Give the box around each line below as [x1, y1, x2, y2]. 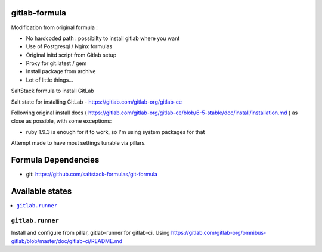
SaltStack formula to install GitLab [11, 87, 95, 95]
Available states [11, 186, 72, 196]
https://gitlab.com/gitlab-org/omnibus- [171, 229, 267, 237]
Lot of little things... [26, 76, 74, 83]
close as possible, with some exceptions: [11, 117, 112, 125]
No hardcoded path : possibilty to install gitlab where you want [26, 35, 180, 42]
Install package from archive [26, 68, 96, 75]
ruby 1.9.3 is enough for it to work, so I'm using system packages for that [26, 128, 205, 135]
